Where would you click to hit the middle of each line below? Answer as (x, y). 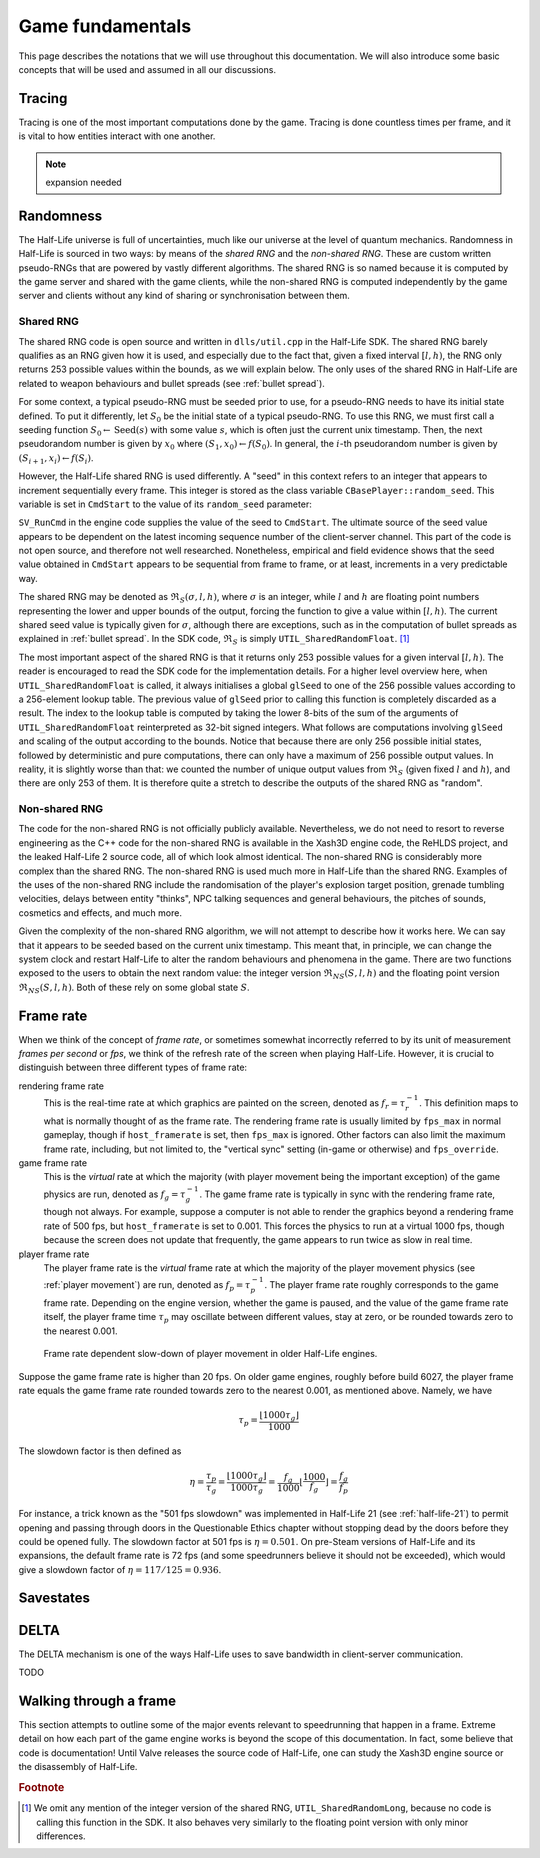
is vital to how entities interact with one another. (117, 136)
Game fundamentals (105, 26)
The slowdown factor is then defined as (100, 1451)
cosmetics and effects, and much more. (100, 912)
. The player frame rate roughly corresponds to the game (381, 1285)
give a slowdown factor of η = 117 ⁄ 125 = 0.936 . (120, 1569)
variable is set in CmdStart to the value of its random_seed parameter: (165, 504)
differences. (61, 1836)
